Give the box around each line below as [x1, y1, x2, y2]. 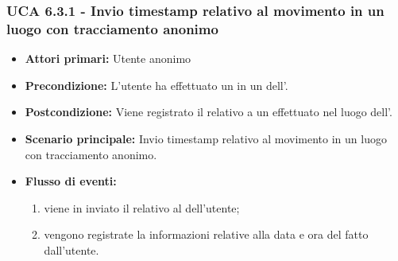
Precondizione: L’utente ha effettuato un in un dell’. [25, 76, 288, 93]
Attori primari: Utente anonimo [25, 50, 191, 67]
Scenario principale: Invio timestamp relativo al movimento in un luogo [25, 130, 387, 146]
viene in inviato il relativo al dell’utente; [44, 199, 240, 216]
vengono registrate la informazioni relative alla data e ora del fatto [44, 226, 369, 243]
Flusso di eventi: [25, 173, 117, 189]
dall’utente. [44, 241, 99, 258]
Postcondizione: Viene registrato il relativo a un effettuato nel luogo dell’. [25, 103, 392, 120]
